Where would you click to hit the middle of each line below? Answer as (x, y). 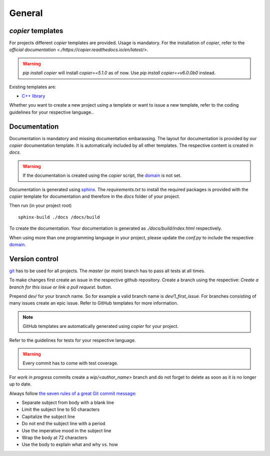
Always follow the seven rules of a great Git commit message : (73, 393)
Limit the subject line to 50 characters (61, 409)
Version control (34, 259)
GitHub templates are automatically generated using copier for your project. (100, 326)
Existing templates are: (33, 87)
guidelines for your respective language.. (51, 112)
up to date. (20, 384)
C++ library (33, 96)
